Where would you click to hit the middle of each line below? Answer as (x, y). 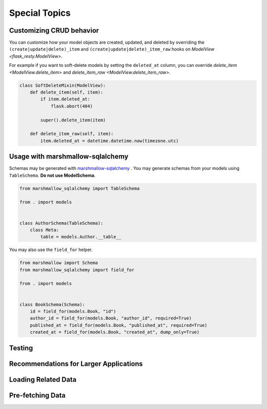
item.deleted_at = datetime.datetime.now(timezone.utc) (110, 141)
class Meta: (44, 230)
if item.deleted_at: (65, 99)
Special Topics (40, 13)
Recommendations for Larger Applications (76, 364)
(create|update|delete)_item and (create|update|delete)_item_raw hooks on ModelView (112, 49)
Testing (21, 348)
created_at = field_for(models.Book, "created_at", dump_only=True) (115, 332)
